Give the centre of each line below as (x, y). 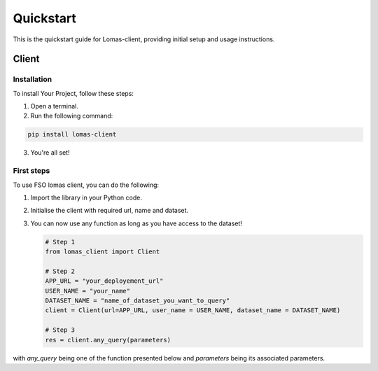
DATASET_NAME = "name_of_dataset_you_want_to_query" (138, 301)
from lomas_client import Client (103, 252)
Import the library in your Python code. (86, 197)
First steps (31, 171)
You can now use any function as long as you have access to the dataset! (136, 223)
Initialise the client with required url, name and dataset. (110, 211)
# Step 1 (60, 242)
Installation (33, 79)
